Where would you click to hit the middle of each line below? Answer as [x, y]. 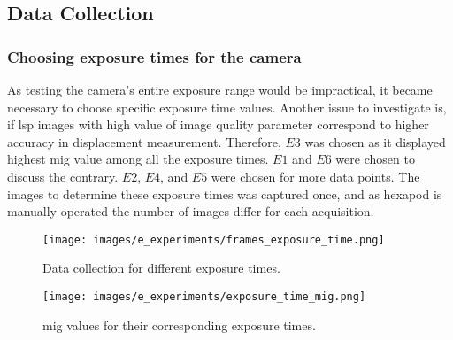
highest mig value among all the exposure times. [138, 159]
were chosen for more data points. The [315, 176]
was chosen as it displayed [375, 141]
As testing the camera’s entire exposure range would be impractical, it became [220, 89]
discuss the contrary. [63, 176]
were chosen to [375, 159]
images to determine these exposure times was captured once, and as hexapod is [225, 193]
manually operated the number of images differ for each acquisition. [191, 211]
